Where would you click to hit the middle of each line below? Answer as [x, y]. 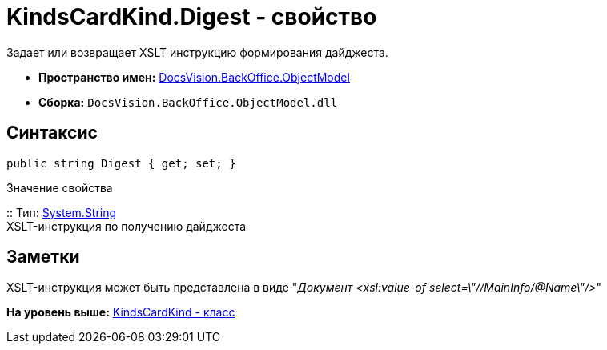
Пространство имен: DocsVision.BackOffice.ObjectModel [194, 77]
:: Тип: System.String [62, 212]
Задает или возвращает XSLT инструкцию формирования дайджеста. [197, 52]
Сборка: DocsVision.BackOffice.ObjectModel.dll [188, 102]
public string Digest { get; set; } [121, 163]
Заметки [43, 257]
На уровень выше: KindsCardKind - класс [121, 312]
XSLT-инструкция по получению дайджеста [127, 226]
